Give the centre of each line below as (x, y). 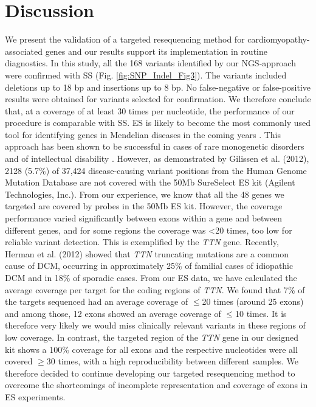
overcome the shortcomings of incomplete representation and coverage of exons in (156, 385)
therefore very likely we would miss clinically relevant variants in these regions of (155, 325)
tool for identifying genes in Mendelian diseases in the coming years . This (143, 134)
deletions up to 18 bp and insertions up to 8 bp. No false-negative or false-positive (158, 87)
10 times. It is (261, 313)
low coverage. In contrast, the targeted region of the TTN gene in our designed (152, 337)
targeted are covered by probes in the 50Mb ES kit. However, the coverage (144, 206)
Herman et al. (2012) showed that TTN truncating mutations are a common (147, 253)
